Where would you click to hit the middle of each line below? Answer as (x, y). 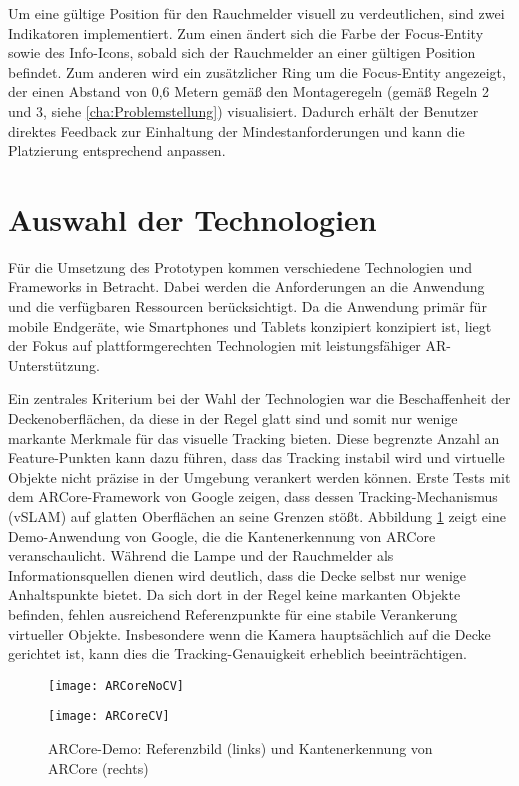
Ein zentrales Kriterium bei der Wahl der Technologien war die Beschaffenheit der (259, 398)
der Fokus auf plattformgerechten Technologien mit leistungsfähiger (214, 345)
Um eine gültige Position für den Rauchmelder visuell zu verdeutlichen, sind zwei (256, 13)
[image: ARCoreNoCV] (116, 685)
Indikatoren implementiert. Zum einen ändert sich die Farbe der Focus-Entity (246, 32)
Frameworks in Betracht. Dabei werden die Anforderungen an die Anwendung (246, 286)
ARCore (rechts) (98, 767)
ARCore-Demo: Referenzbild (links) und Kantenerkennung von (240, 748)
